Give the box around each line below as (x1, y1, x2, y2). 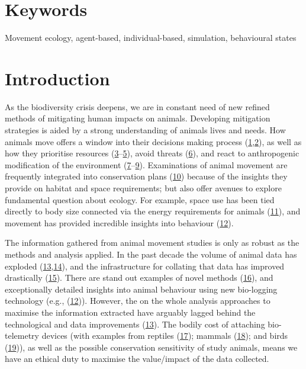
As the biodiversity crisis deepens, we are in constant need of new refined (5, 100, 270, 113)
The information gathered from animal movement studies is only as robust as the (5, 236, 299, 249)
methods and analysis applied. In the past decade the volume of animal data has (5, 248, 297, 260)
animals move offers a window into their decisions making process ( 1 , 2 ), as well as (5, 135, 302, 147)
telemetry (5, 329, 39, 342)
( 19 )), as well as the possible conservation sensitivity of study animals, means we (5, 341, 298, 353)
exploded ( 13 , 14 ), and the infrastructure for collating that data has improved (5, 259, 285, 272)
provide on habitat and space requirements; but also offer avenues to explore (5, 182, 282, 194)
